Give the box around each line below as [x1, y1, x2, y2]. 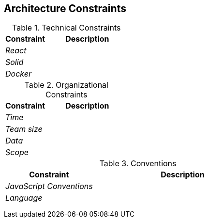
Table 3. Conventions [99, 159, 177, 169]
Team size [5, 124, 43, 134]
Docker [5, 69, 31, 79]
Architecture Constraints [4, 2, 126, 15]
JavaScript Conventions [5, 181, 93, 191]
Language [5, 193, 43, 203]
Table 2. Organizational [24, 80, 108, 90]
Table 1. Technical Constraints [12, 23, 121, 33]
